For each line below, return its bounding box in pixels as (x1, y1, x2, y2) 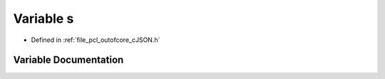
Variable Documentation (13, 54, 124, 66)
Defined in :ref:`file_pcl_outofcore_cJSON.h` (31, 36, 160, 44)
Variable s (13, 11, 74, 26)
